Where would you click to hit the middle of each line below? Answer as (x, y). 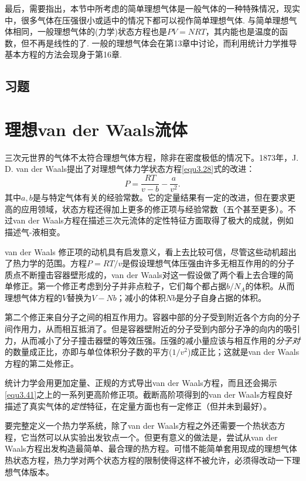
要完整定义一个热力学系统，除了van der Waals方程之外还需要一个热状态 (141, 426)
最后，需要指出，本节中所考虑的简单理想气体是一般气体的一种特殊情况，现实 (152, 8)
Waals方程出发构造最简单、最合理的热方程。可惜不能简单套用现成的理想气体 (151, 448)
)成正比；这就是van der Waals (243, 352)
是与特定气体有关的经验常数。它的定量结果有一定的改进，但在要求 (160, 197)
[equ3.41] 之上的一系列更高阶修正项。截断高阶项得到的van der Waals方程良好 (149, 394)
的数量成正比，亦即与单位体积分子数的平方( (89, 352)
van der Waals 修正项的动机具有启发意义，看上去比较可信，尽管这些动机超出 (151, 251)
